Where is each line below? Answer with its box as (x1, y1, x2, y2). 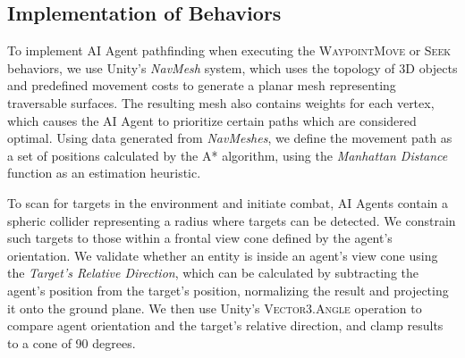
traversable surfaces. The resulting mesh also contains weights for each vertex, (7, 93, 435, 112)
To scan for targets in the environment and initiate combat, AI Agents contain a (7, 193, 449, 212)
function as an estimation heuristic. (7, 163, 201, 182)
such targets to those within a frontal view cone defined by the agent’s (7, 229, 393, 247)
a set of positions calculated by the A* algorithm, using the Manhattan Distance (7, 146, 448, 164)
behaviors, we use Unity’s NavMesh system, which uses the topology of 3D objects (7, 58, 458, 77)
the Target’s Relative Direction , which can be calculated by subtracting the (7, 263, 419, 282)
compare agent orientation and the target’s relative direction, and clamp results (7, 316, 444, 335)
